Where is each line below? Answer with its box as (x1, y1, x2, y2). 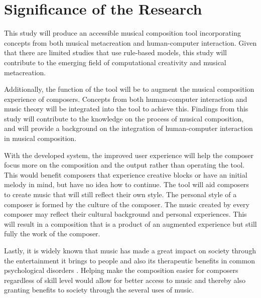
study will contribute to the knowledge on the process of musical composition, (4, 113, 244, 123)
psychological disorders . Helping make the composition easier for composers (4, 265, 238, 275)
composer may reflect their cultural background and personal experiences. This (4, 209, 247, 219)
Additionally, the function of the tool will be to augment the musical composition (4, 84, 254, 94)
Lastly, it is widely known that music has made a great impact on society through (4, 245, 256, 255)
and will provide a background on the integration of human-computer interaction (4, 123, 253, 133)
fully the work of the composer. (4, 228, 100, 239)
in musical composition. (4, 133, 77, 143)
